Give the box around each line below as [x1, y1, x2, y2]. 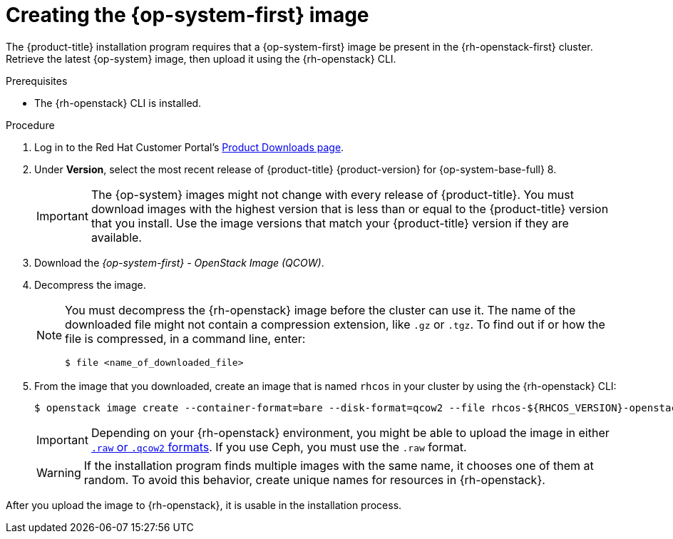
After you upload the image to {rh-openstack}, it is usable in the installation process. [6, 498, 402, 511]
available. [91, 230, 142, 245]
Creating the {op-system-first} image [6, 3, 369, 27]
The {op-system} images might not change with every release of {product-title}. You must [91, 187, 574, 202]
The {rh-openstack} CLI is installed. [34, 96, 202, 109]
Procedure [6, 118, 55, 131]
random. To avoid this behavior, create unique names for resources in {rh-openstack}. [83, 472, 545, 487]
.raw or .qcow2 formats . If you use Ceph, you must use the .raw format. [91, 439, 467, 454]
